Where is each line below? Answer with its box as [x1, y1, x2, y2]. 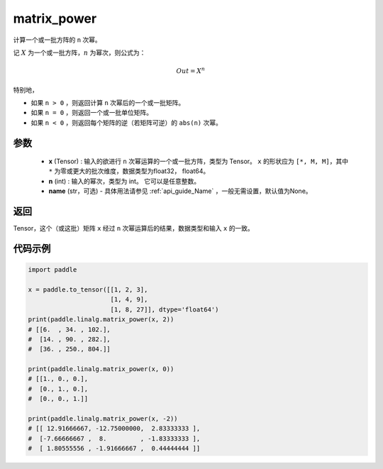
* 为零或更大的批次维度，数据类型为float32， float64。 [48, 167, 210, 175]
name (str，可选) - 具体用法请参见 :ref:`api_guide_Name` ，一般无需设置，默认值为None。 [48, 187, 312, 195]
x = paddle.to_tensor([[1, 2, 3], [28, 285, 148, 294]
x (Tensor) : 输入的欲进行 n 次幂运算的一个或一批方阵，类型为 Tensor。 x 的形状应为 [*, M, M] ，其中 [48, 157, 349, 166]
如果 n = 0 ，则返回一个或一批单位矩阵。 [30, 109, 153, 117]
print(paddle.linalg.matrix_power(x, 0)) [28, 365, 174, 373]
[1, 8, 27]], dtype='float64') [110, 305, 219, 314]
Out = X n [176, 66, 206, 75]
